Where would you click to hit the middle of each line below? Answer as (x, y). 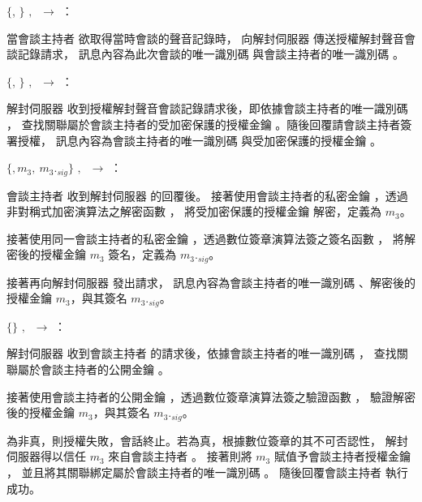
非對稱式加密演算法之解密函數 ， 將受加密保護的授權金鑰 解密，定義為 (194, 211)
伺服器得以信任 (46, 456)
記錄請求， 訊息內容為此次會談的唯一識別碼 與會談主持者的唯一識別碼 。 (211, 54)
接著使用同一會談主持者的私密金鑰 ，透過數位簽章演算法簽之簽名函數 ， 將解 (211, 238)
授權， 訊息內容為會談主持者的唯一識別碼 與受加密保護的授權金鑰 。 (199, 140)
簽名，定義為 (142, 254)
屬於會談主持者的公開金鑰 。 (93, 369)
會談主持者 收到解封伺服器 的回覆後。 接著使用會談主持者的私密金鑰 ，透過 (207, 195)
